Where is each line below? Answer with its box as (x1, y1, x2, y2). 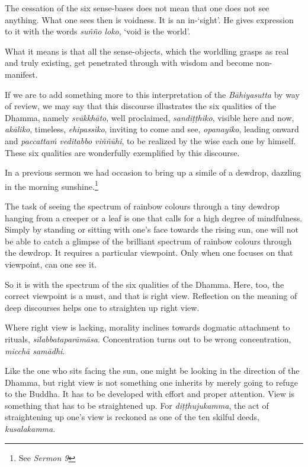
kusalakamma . (5, 422, 56, 435)
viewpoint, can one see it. (5, 258, 97, 270)
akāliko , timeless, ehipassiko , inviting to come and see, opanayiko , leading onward (5, 123, 299, 135)
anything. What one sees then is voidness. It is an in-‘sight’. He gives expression (5, 13, 294, 26)
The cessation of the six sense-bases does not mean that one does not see (5, 2, 269, 14)
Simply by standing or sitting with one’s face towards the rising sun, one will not (5, 223, 299, 236)
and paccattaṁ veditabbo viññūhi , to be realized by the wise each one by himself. (5, 134, 296, 147)
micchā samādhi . (5, 344, 65, 357)
